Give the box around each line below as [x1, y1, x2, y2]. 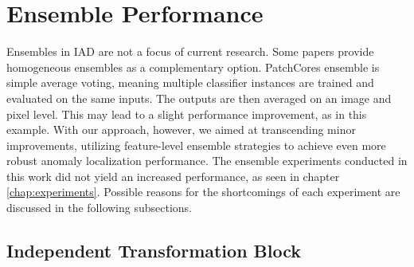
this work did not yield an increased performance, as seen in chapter [6, 167, 340, 184]
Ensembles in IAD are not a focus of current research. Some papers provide [6, 43, 374, 60]
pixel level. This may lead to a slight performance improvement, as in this [6, 105, 367, 122]
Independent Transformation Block [6, 238, 302, 263]
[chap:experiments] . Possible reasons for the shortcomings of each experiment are [6, 183, 400, 200]
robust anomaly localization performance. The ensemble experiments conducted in [6, 152, 408, 169]
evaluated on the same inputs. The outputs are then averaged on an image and [6, 89, 392, 106]
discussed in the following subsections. [6, 199, 193, 216]
